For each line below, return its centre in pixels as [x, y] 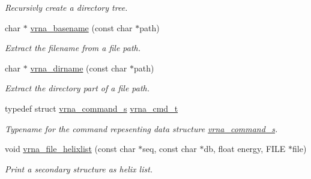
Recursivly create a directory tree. [66, 7]
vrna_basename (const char [81, 27]
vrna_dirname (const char [79, 68]
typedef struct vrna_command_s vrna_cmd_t [92, 108]
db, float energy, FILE [245, 149]
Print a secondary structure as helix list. [79, 168]
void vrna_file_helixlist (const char [70, 149]
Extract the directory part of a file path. [77, 88]
